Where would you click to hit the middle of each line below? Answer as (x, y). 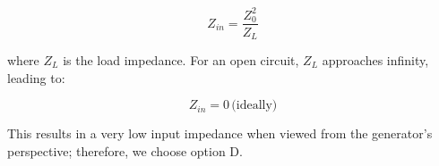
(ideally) (254, 106)
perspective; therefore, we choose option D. (125, 150)
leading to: (36, 77)
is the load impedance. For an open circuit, (181, 60)
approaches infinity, (375, 60)
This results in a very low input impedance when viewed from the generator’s (220, 133)
